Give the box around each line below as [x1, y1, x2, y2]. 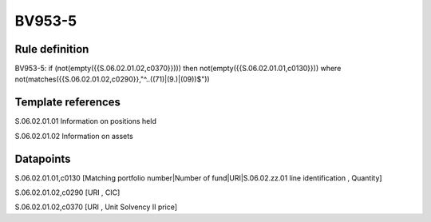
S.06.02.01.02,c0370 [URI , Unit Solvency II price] [14, 202, 178, 212]
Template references [14, 96, 121, 109]
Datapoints [14, 152, 71, 165]
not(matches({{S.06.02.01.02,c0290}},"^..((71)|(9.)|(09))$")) [14, 74, 211, 84]
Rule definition [14, 42, 89, 56]
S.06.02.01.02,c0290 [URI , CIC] [14, 188, 121, 197]
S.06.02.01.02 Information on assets [14, 131, 133, 141]
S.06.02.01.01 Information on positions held [14, 117, 157, 126]
